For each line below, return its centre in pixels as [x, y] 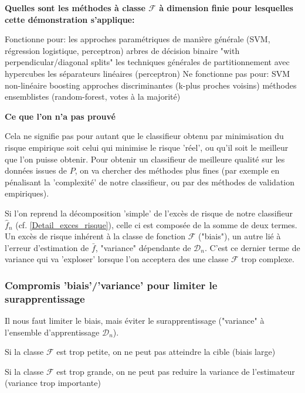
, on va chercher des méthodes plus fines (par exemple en [177, 170]
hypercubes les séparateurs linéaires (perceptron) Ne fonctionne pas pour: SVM [148, 73]
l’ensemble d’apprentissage [52, 332]
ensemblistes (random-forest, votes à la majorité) [93, 96]
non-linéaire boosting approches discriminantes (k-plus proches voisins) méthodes [151, 85]
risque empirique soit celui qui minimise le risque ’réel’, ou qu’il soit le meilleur [147, 147]
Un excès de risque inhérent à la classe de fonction [95, 236]
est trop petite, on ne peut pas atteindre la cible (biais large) [166, 352]
